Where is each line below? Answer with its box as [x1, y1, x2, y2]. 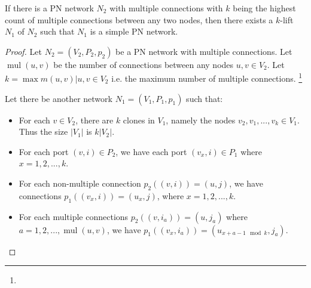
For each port [19, 145, 69, 157]
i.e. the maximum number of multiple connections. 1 [111, 70, 303, 85]
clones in [123, 113, 155, 126]
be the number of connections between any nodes [53, 58, 234, 70]
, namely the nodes [166, 113, 236, 126]
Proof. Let [5, 45, 42, 57]
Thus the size [19, 125, 68, 138]
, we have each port [115, 145, 187, 157]
